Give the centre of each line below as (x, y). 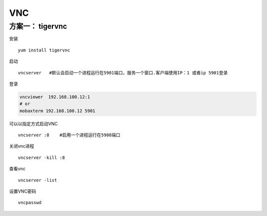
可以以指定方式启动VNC (33, 123)
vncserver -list (38, 180)
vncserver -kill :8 (42, 158)
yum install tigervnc (44, 50)
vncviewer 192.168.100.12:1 (55, 97)
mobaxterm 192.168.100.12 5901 (58, 111)
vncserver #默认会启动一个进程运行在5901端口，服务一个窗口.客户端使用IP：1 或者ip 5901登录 (123, 73)
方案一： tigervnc (38, 26)
